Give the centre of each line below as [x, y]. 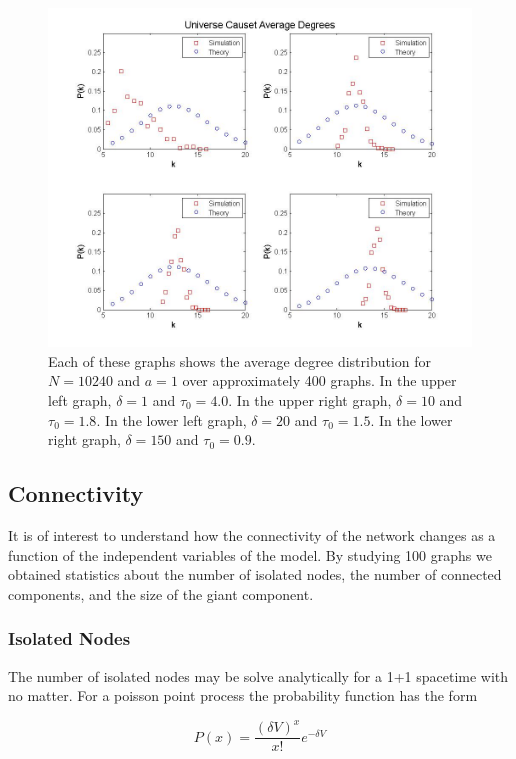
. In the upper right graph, [310, 399]
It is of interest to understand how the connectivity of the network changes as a [252, 534]
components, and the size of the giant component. [161, 593]
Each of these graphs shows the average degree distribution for [240, 360]
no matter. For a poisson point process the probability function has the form [243, 695]
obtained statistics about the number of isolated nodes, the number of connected [255, 574]
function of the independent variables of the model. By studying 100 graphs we [250, 554]
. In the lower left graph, [171, 419]
